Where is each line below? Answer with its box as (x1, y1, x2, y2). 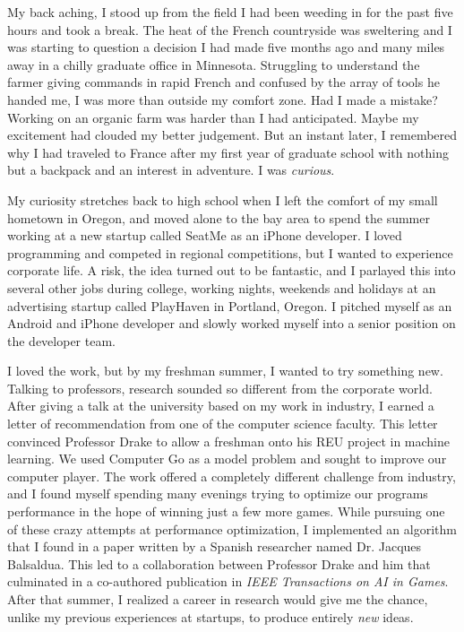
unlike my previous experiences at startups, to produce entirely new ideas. (7, 607, 414, 626)
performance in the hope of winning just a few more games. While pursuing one (7, 502, 445, 521)
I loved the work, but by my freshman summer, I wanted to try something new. (7, 361, 443, 380)
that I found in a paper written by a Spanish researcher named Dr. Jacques (7, 537, 422, 556)
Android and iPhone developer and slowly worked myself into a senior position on (7, 314, 456, 333)
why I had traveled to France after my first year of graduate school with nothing (7, 143, 449, 161)
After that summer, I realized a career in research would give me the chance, (7, 590, 428, 608)
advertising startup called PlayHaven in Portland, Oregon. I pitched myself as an (7, 296, 452, 315)
